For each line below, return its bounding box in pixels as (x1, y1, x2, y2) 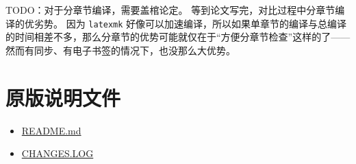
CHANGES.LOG (21, 146, 94, 161)
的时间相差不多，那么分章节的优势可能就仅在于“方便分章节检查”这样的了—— (5, 30, 351, 44)
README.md (21, 123, 81, 137)
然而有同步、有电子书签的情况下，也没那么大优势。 (5, 43, 236, 57)
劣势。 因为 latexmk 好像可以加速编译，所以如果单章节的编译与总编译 (34, 16, 347, 30)
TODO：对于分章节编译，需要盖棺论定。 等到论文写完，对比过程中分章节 (5, 3, 335, 16)
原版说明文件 (5, 83, 121, 111)
